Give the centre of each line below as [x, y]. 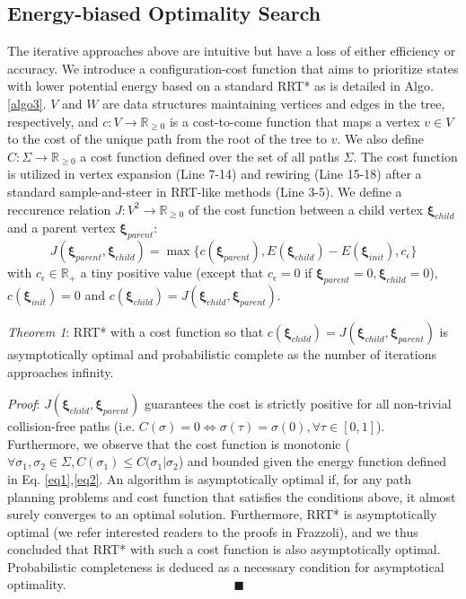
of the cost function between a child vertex [306, 209]
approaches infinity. [61, 371]
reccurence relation [59, 209]
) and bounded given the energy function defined [312, 461]
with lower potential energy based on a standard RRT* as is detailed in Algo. [220, 86]
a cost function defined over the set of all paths [210, 156]
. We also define [380, 139]
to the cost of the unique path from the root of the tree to [167, 139]
